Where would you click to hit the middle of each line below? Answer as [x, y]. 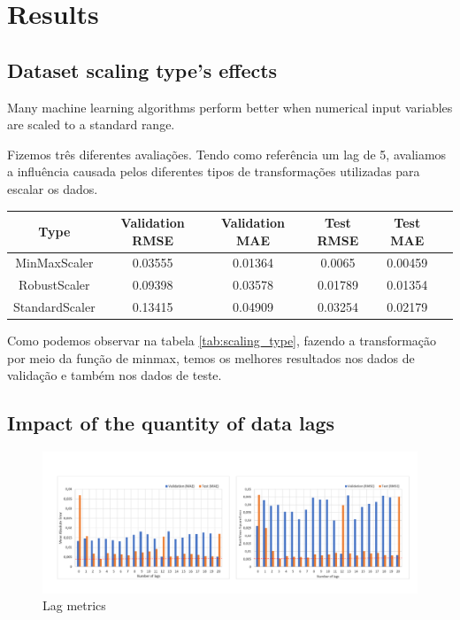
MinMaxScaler [54, 263]
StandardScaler [54, 307]
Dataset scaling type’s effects [142, 70]
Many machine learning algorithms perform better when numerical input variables [230, 107]
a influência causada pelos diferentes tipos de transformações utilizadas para [214, 171]
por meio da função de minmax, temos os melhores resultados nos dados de [211, 357]
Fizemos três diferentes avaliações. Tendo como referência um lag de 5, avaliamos [227, 154]
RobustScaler [54, 285]
